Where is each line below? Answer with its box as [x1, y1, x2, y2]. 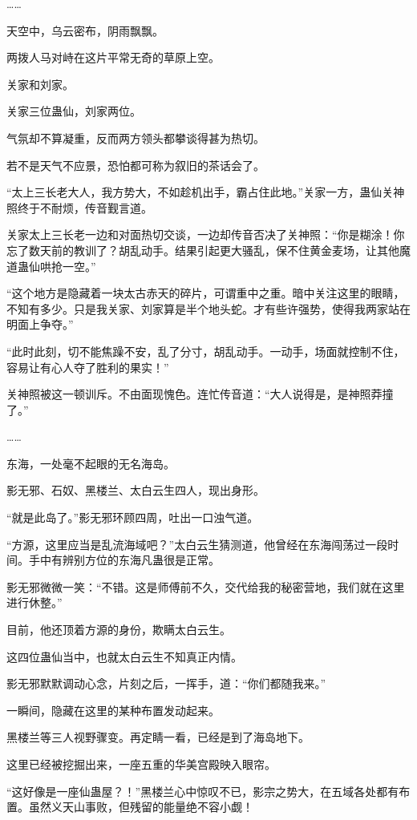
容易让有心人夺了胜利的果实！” [6, 358, 169, 375]
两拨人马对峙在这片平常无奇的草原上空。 [6, 49, 220, 66]
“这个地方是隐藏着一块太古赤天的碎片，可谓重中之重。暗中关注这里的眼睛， [6, 285, 405, 301]
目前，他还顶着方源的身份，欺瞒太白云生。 [6, 621, 231, 638]
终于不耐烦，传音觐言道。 [17, 199, 152, 216]
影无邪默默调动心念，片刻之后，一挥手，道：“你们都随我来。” [6, 675, 326, 692]
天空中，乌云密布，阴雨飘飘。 [6, 22, 164, 38]
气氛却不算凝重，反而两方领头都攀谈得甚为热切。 [6, 129, 265, 146]
